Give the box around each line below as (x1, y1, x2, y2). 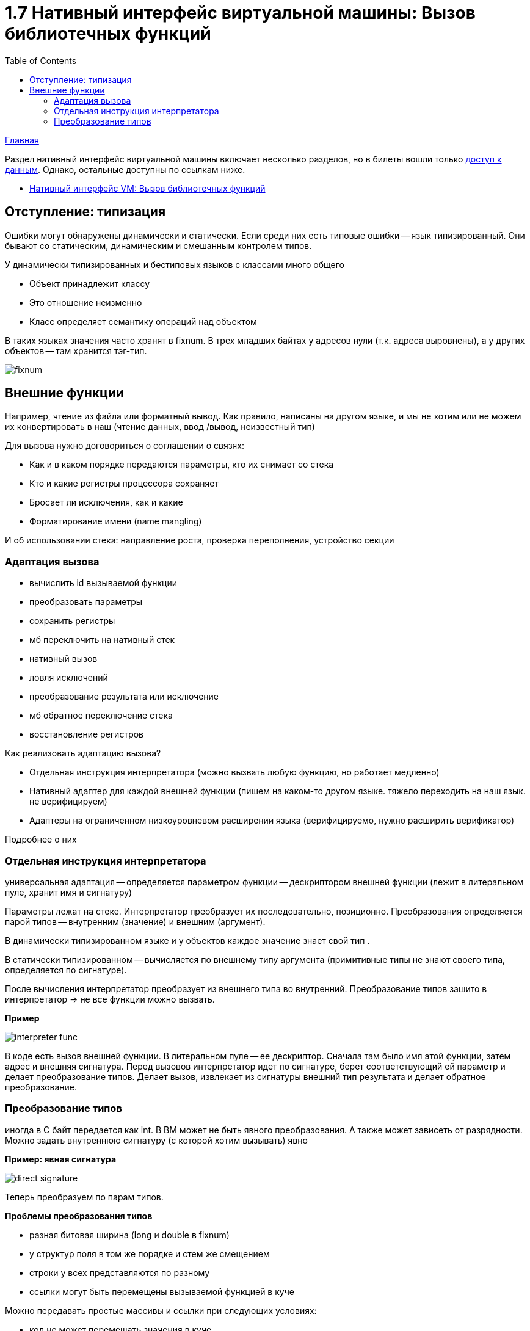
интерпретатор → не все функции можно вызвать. (5, 993, 215, 1004)
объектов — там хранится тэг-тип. (5, 345, 147, 356)
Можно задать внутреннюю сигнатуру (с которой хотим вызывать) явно (5, 1134, 308, 1145)
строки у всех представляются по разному (29, 1267, 210, 1278)
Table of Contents (5, 55, 77, 66)
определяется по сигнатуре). (5, 964, 127, 975)
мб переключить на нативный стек (29, 634, 175, 645)
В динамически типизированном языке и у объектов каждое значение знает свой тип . (5, 935, 370, 946)
